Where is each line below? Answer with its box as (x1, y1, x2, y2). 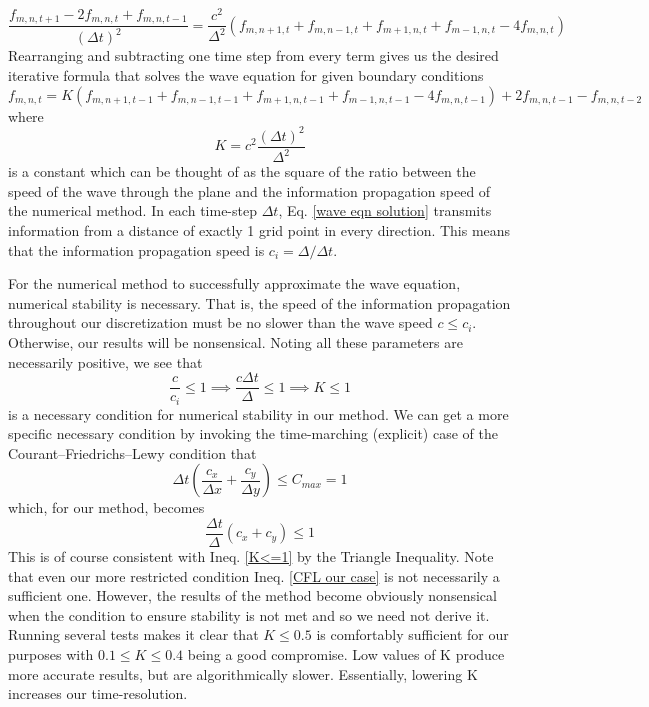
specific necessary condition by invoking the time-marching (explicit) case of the (8, 423, 498, 444)
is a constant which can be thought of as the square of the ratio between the (8, 161, 476, 182)
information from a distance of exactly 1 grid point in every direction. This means (8, 219, 511, 240)
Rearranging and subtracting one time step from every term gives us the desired (8, 45, 499, 66)
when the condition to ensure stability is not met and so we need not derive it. (8, 604, 490, 625)
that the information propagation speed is (8, 239, 265, 260)
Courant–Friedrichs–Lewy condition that (8, 442, 257, 463)
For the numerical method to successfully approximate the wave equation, (8, 273, 461, 294)
